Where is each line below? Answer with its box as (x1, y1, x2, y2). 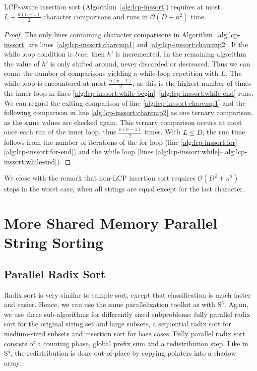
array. (4, 357, 21, 368)
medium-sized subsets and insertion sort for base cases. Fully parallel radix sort (4, 328, 246, 339)
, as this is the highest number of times (132, 78, 252, 88)
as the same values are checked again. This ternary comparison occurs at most (4, 117, 242, 127)
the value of (4, 58, 40, 68)
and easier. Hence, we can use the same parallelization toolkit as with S (4, 299, 222, 309)
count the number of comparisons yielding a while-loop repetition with (4, 68, 218, 78)
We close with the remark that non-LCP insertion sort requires (4, 173, 195, 183)
